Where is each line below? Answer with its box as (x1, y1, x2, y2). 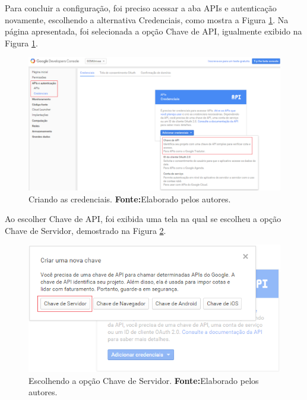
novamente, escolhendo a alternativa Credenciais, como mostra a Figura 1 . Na (5, 13, 289, 26)
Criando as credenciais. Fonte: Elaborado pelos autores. (29, 192, 231, 205)
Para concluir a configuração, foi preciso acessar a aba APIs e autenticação (5, 2, 277, 14)
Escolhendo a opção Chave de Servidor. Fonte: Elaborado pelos (29, 374, 259, 386)
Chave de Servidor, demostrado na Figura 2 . (5, 224, 166, 236)
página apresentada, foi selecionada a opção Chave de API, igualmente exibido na (5, 25, 302, 37)
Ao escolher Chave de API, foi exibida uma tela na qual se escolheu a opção (5, 212, 281, 225)
